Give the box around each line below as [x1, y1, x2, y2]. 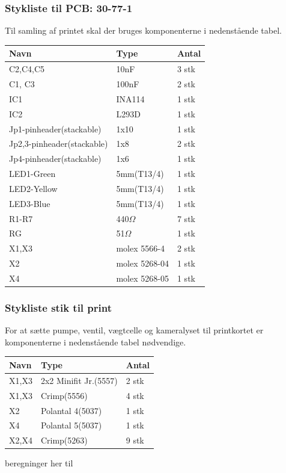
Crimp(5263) [40, 434, 88, 447]
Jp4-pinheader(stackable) [9, 152, 102, 165]
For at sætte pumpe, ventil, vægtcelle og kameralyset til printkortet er [5, 324, 264, 336]
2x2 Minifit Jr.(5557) [40, 374, 118, 386]
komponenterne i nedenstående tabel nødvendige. [5, 335, 186, 348]
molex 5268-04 [116, 257, 169, 270]
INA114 [116, 92, 145, 105]
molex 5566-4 [116, 242, 165, 255]
